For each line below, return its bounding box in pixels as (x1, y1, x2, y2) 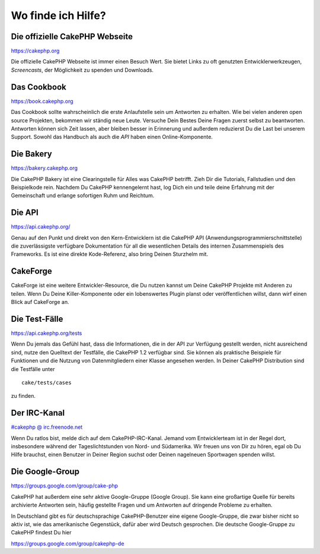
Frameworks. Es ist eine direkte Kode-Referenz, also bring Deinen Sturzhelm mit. (11, 251, 209, 258)
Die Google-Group (11, 467, 80, 477)
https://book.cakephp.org (11, 97, 73, 105)
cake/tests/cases (21, 379, 72, 386)
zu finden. (11, 392, 36, 400)
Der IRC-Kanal (11, 408, 65, 418)
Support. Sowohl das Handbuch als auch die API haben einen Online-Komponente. (11, 134, 213, 141)
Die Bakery (11, 149, 53, 159)
